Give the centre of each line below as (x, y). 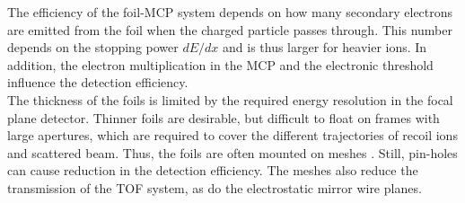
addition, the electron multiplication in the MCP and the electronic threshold (220, 64)
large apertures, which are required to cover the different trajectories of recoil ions (232, 135)
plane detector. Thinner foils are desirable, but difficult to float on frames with (224, 117)
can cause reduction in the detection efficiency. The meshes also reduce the (213, 170)
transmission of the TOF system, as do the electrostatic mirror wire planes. (215, 187)
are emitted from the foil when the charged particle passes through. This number (230, 29)
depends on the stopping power (93, 47)
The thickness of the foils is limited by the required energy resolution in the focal (230, 99)
